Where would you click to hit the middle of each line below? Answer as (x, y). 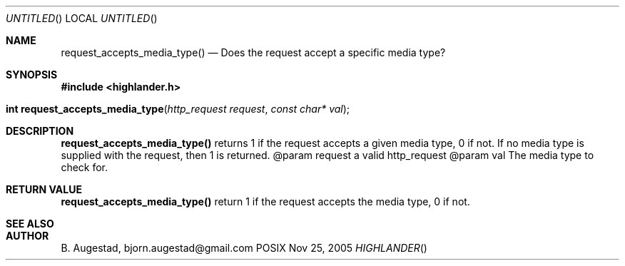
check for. (85, 167)
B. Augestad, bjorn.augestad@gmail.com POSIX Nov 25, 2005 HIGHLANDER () (244, 248)
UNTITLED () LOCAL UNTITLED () (82, 18)
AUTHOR (27, 236)
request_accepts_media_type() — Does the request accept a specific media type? (253, 52)
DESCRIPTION (40, 131)
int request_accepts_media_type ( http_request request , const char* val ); (178, 109)
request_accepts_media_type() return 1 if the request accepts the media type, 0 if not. (265, 201)
